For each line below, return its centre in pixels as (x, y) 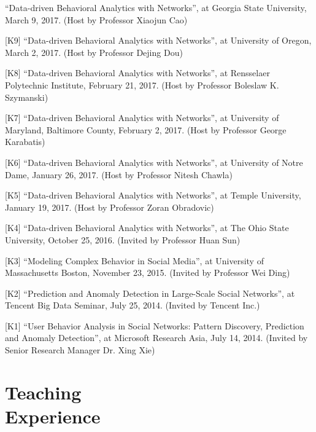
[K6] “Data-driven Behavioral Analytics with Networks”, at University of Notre (154, 162)
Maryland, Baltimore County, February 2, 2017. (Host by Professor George (146, 129)
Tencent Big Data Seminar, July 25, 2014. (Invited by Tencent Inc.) (133, 305)
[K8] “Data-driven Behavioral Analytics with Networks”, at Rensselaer (137, 73)
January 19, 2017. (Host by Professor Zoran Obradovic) (110, 207)
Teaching (43, 392)
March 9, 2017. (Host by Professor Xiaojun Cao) (96, 19)
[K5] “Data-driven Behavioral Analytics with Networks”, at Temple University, (153, 195)
